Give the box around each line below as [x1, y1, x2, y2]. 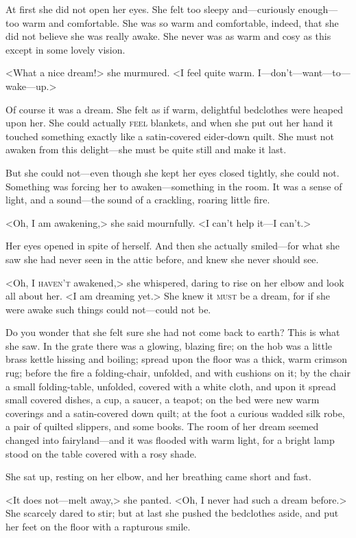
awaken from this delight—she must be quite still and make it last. [5, 142, 287, 157]
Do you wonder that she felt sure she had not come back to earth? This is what [5, 325, 340, 339]
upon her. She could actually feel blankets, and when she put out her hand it [5, 115, 333, 130]
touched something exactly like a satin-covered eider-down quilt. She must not [5, 128, 335, 143]
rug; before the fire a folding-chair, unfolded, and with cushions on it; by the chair [5, 366, 351, 380]
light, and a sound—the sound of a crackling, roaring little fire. [5, 192, 270, 207]
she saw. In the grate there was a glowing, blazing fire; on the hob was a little [5, 338, 332, 352]
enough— [298, 2, 338, 16]
